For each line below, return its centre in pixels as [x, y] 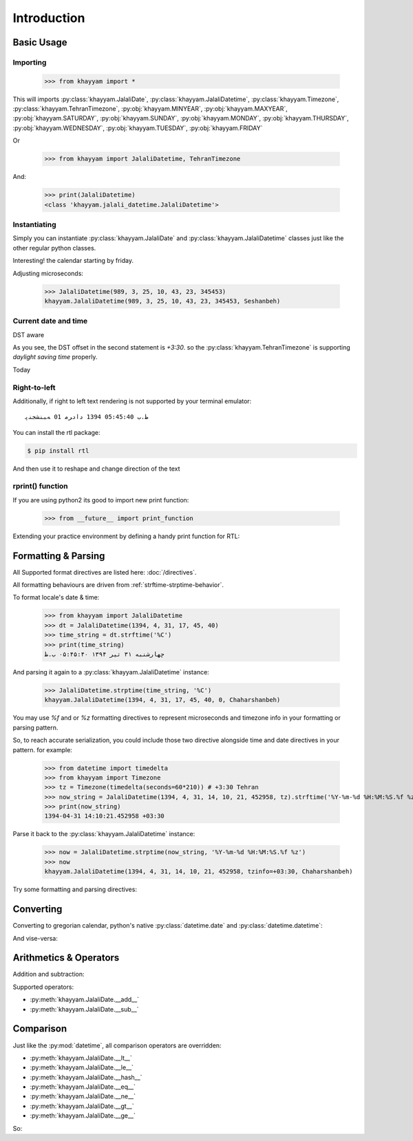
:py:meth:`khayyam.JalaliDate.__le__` [82, 1067]
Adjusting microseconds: [48, 273]
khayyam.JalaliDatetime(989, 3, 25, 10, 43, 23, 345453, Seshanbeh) [162, 301]
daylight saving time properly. [55, 357]
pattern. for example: [42, 749]
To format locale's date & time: [56, 597]
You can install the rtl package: [56, 432]
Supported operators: [43, 987]
